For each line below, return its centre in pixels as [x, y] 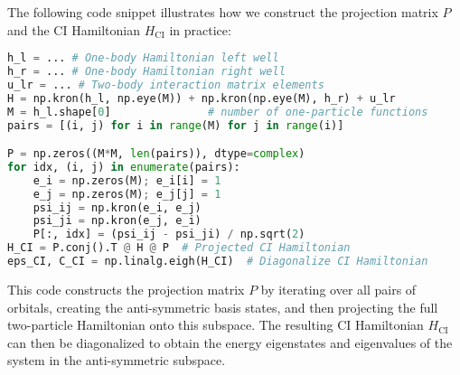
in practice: [200, 29]
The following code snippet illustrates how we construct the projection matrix [223, 12]
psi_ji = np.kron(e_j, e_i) [117, 221]
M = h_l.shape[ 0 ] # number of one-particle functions [218, 112]
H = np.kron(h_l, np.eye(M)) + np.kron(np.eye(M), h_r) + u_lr [202, 98]
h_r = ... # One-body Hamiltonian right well [146, 72]
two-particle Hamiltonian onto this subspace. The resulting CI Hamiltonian [216, 325]
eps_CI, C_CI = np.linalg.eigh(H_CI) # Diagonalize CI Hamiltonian [218, 262]
